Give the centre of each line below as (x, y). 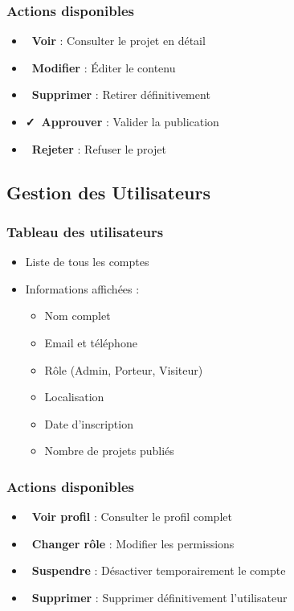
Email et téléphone (91, 342)
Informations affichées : (82, 288)
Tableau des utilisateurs (85, 231)
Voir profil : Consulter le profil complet (132, 517)
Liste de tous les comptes (87, 262)
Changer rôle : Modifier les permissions (133, 543)
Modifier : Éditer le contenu (104, 67)
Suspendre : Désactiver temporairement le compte (159, 570)
